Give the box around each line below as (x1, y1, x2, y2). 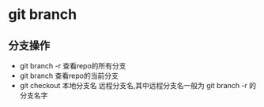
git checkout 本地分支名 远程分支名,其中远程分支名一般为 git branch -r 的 (19, 81, 257, 90)
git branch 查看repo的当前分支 (19, 71, 119, 80)
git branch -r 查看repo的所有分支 (19, 61, 126, 70)
